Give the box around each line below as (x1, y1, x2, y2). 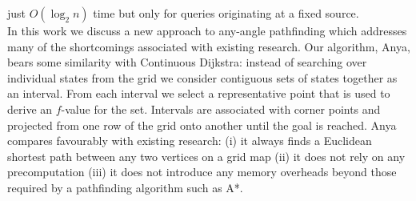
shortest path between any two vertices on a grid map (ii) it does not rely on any (7, 147, 406, 164)
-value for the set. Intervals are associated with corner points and (61, 100, 381, 117)
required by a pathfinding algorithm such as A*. (7, 179, 243, 195)
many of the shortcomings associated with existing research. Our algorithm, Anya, (7, 38, 410, 54)
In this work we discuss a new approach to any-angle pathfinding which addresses (7, 22, 407, 38)
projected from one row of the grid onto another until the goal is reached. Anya (7, 116, 397, 133)
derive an (7, 100, 53, 117)
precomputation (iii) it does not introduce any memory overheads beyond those (7, 163, 397, 180)
